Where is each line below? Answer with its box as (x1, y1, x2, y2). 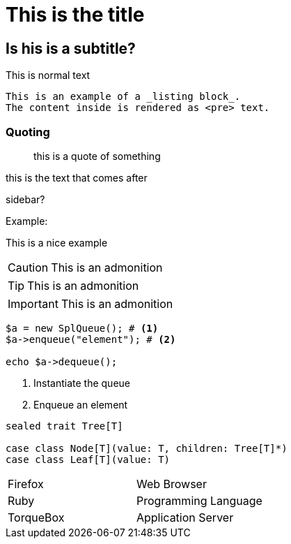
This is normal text (6, 69, 91, 82)
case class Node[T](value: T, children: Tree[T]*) (6, 442, 288, 454)
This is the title (6, 3, 145, 27)
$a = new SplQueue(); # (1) (6, 322, 159, 334)
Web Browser (136, 476, 207, 491)
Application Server (136, 510, 234, 524)
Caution (8, 260, 49, 274)
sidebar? (6, 193, 45, 205)
